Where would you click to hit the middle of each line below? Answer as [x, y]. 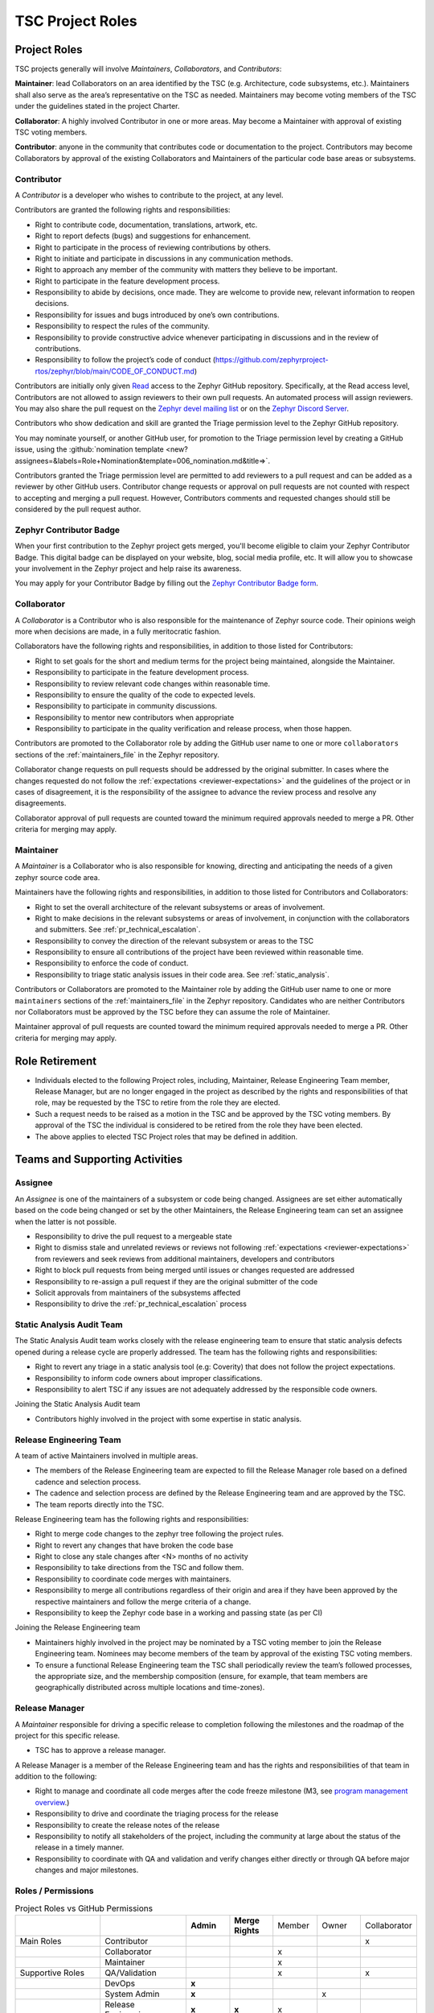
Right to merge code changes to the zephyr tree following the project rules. [160, 1534]
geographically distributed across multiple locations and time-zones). [150, 1688]
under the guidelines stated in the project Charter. [97, 106]
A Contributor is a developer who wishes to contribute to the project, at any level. [149, 195]
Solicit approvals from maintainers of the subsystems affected [138, 1292]
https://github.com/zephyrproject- [272, 360]
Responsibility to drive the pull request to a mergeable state [133, 1236]
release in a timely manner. [80, 1847]
